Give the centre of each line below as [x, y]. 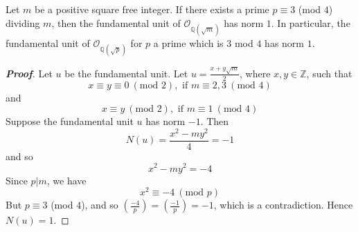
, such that [329, 73]
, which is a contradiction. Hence [283, 205]
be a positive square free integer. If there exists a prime [152, 9]
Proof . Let [29, 73]
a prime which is [188, 42]
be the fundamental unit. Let [126, 73]
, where [255, 73]
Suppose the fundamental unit [70, 121]
